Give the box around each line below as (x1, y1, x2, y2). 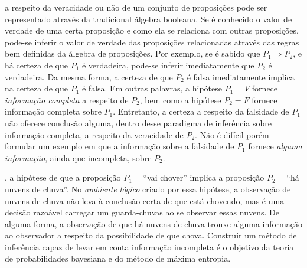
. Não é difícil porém (195, 128, 269, 140)
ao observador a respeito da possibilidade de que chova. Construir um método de (5, 229, 297, 241)
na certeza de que (5, 82, 68, 94)
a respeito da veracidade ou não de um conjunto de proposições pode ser (5, 1, 267, 13)
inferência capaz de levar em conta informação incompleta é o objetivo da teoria (5, 240, 294, 253)
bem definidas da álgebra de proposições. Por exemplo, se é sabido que (5, 47, 260, 60)
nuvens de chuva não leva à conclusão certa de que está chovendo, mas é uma (5, 194, 285, 207)
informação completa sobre (5, 105, 102, 117)
